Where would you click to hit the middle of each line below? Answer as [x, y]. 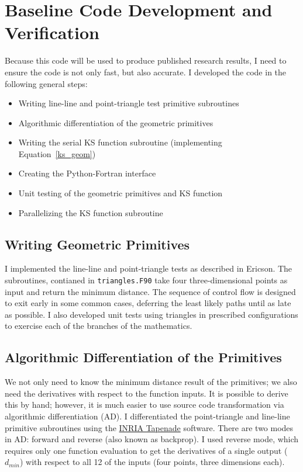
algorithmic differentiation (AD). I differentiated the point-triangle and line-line [147, 416]
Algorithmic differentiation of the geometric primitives [116, 122]
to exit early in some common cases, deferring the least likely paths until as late [148, 303]
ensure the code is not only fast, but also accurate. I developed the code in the [146, 72]
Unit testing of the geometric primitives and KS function [120, 193]
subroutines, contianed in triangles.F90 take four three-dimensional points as [146, 280]
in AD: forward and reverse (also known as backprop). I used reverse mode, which [152, 439]
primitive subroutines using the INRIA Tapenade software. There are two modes [149, 427]
